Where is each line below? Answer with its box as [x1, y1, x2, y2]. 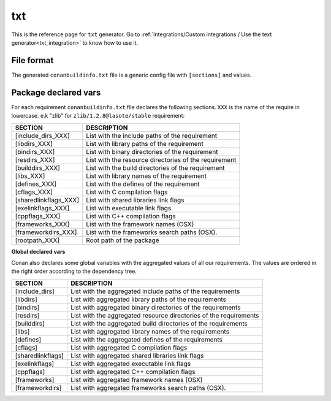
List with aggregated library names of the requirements [70, 327, 230, 335]
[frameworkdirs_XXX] [15, 227, 77, 236]
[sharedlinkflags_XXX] [15, 196, 80, 204]
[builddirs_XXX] [15, 163, 61, 172]
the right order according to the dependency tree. [11, 267, 137, 275]
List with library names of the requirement [86, 172, 207, 180]
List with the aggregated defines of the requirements [70, 335, 223, 343]
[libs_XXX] [15, 172, 45, 180]
